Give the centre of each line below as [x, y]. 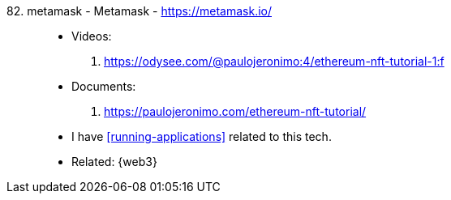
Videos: [92, 36]
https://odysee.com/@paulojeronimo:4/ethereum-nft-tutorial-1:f [274, 61]
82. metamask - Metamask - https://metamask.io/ [139, 11]
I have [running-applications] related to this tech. [202, 136]
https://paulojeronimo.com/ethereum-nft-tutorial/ [235, 111]
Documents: [104, 86]
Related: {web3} [114, 162]
